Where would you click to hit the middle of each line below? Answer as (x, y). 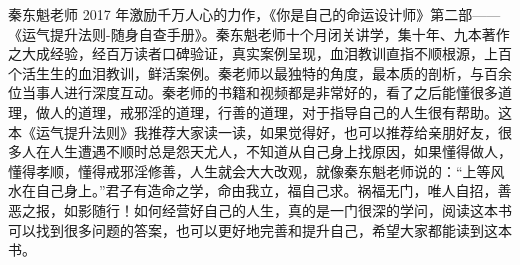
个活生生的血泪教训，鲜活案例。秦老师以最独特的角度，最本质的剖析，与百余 (260, 72)
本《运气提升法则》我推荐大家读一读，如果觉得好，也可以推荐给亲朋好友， (253, 131)
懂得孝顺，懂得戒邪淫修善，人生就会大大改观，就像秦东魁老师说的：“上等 (249, 170)
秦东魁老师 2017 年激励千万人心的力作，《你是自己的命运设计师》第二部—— (254, 14)
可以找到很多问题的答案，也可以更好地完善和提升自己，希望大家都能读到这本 (260, 229)
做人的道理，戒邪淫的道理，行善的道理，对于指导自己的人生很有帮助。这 (273, 111)
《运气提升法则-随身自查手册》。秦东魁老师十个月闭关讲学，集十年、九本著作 (259, 33)
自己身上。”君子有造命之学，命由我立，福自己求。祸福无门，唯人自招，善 (273, 190)
